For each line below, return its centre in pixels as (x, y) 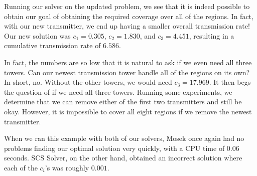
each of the (21, 167)
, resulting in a (212, 35)
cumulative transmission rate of (52, 45)
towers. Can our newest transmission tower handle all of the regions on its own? (127, 72)
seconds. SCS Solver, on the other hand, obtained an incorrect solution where (123, 158)
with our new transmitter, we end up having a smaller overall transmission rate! (127, 26)
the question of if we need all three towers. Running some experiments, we (118, 92)
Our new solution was (37, 35)
